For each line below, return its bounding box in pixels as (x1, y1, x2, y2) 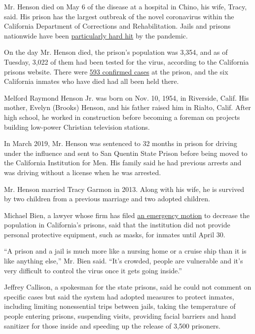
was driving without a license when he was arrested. (4, 167, 161, 177)
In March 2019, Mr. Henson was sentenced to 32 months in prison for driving (4, 138, 237, 148)
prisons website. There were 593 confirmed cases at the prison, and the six (4, 66, 228, 76)
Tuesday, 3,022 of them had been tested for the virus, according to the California (4, 56, 249, 67)
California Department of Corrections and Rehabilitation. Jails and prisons (4, 21, 231, 31)
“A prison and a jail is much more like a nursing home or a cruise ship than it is (4, 246, 247, 256)
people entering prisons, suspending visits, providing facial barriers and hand (4, 311, 236, 321)
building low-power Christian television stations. (4, 121, 150, 132)
